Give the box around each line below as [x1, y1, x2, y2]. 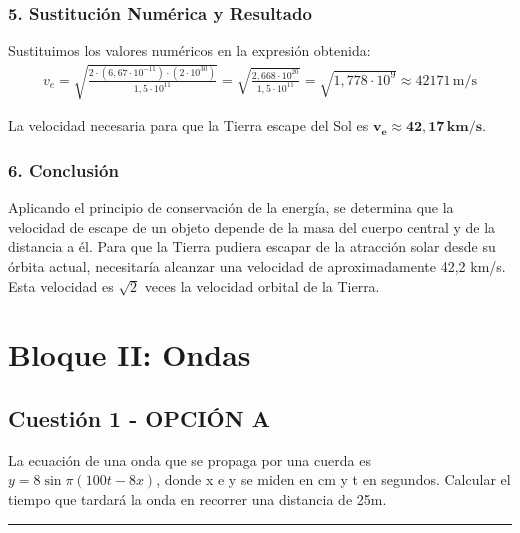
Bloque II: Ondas [8, 334, 251, 375]
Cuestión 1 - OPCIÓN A [8, 402, 270, 433]
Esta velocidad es [8, 275, 114, 296]
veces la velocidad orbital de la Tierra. [144, 275, 380, 296]
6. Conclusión [8, 157, 119, 182]
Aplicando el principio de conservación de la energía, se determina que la [8, 197, 454, 218]
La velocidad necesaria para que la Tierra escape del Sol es [8, 115, 369, 136]
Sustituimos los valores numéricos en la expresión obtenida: [8, 40, 371, 61]
